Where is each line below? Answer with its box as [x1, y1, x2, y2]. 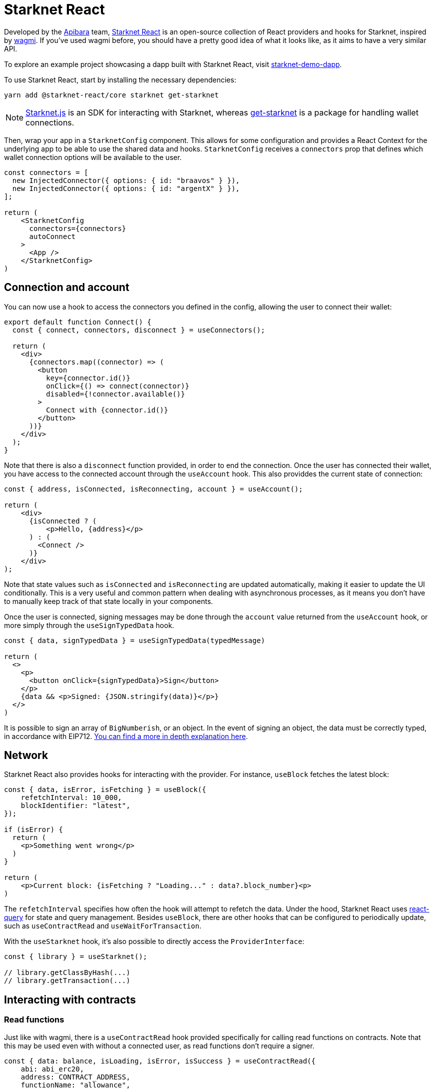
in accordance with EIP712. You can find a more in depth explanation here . [4, 731, 248, 740]
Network [4, 749, 48, 762]
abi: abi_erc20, [20, 1064, 84, 1073]
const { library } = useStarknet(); [4, 952, 147, 961]
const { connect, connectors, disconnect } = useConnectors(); [12, 325, 265, 334]
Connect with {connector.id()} [46, 405, 168, 414]
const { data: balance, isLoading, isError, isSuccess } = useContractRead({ [4, 1056, 316, 1065]
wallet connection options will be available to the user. [4, 152, 182, 161]
